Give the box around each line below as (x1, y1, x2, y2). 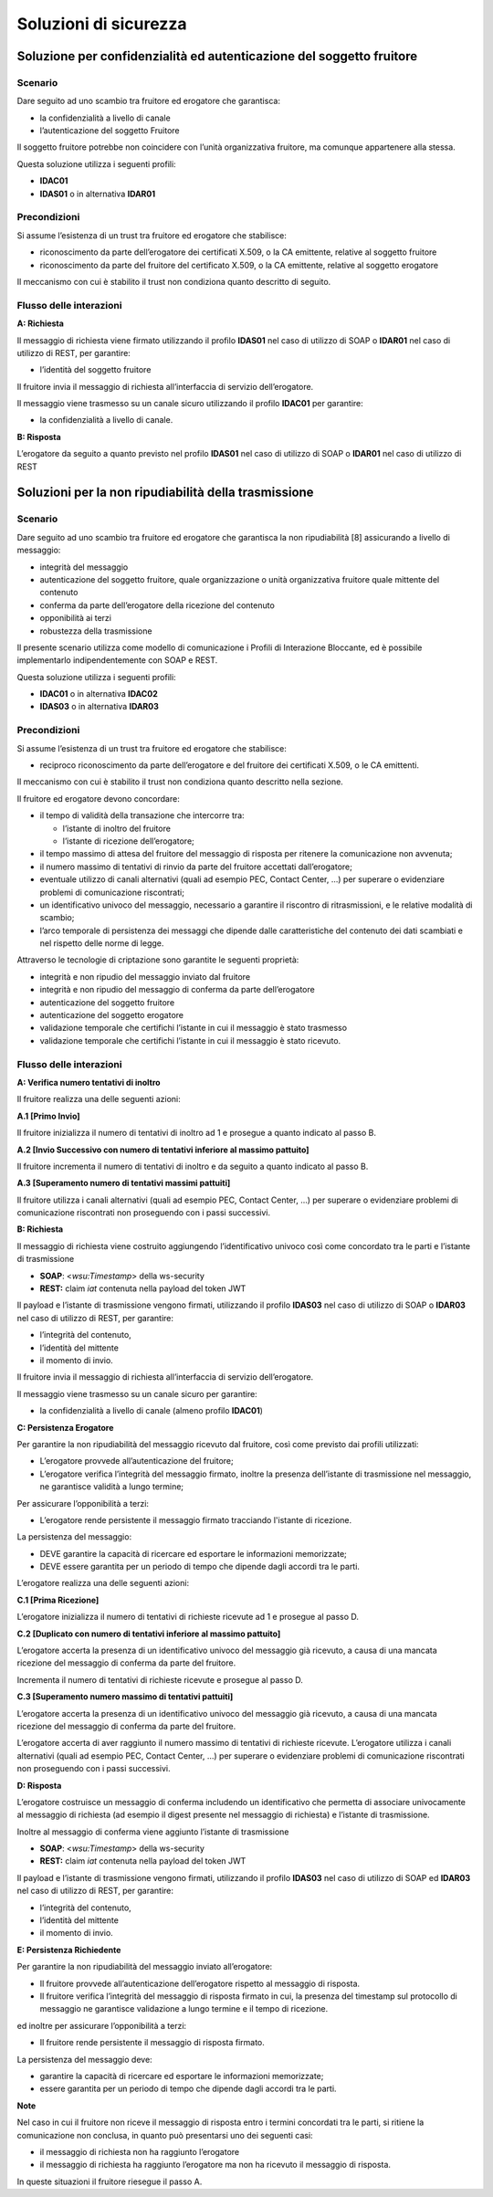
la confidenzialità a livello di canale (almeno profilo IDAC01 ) (39, 1405, 264, 1416)
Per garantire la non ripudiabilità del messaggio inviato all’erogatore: (16, 1961, 273, 1972)
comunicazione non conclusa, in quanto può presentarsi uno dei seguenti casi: (16, 2129, 314, 2140)
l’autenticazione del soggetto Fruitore (39, 125, 180, 136)
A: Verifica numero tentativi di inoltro (16, 1077, 161, 1088)
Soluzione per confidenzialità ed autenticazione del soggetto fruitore (16, 48, 418, 64)
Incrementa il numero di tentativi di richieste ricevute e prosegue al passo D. (16, 1674, 303, 1685)
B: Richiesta (16, 1224, 64, 1235)
